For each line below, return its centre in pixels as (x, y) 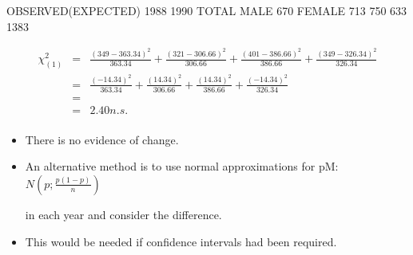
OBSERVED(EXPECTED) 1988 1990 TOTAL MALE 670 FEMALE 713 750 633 (207, 10)
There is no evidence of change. (102, 139)
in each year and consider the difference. (123, 214)
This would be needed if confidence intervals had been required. (181, 241)
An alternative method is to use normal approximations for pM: (182, 166)
